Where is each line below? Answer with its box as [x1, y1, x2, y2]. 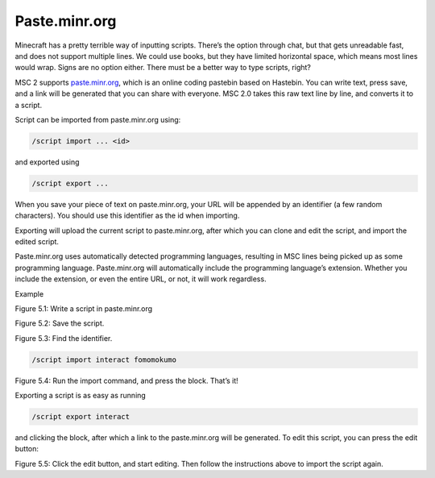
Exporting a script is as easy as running [14, 391, 147, 401]
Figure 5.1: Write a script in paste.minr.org [14, 303, 153, 314]
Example [14, 289, 44, 298]
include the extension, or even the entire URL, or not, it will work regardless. [14, 274, 267, 284]
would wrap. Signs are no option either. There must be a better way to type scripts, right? [14, 63, 312, 73]
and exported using [14, 157, 80, 167]
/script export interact [31, 412, 130, 422]
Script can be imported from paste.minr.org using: [14, 114, 181, 124]
